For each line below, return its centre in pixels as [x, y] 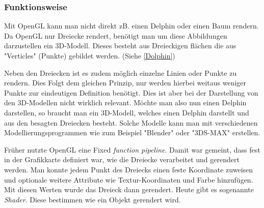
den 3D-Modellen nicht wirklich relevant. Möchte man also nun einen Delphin [125, 102]
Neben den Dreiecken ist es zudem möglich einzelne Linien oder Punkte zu [121, 72]
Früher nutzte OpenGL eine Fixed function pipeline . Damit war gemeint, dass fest [132, 149]
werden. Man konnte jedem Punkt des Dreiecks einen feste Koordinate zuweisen [129, 169]
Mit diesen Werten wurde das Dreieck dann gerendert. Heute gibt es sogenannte [129, 189]
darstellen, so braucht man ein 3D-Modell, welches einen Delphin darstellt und [127, 112]
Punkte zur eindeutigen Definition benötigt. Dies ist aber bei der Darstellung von [131, 92]
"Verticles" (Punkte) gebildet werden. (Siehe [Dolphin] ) [90, 55]
